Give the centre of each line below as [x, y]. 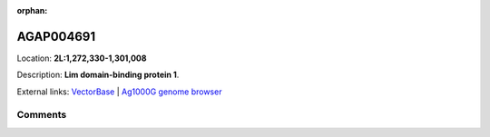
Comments [42, 115]
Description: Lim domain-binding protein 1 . [98, 75]
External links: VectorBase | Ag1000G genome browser [119, 92]
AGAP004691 [56, 36]
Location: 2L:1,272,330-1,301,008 [82, 58]
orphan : [32, 10]
